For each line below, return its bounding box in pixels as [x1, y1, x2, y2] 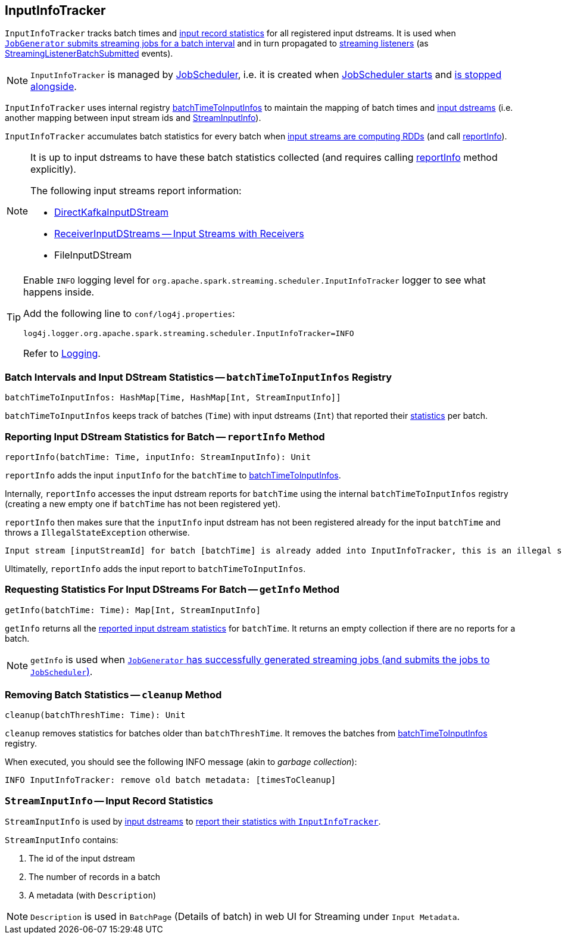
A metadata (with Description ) [29, 890, 156, 901]
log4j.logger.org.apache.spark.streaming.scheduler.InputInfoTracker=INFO [23, 329, 354, 338]
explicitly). [30, 163, 76, 176]
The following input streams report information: [30, 185, 242, 197]
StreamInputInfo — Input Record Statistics [5, 794, 213, 807]
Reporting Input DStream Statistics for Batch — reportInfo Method [5, 430, 325, 443]
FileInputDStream [54, 249, 132, 262]
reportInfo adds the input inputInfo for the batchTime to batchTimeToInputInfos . [5, 470, 341, 480]
